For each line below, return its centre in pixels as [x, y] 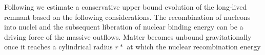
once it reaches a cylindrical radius [58, 47]
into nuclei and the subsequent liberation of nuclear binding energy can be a [124, 27]
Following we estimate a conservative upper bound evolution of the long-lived [126, 7]
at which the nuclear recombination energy [194, 47]
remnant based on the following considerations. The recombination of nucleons [127, 17]
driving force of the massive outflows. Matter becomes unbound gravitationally [128, 36]
